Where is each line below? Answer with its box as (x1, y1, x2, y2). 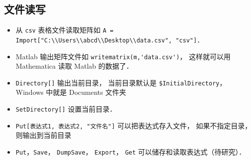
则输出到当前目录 (15, 130, 71, 140)
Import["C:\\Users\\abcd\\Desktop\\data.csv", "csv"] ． (15, 34, 204, 44)
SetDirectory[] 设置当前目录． (15, 104, 117, 114)
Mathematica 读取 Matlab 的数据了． (15, 61, 133, 71)
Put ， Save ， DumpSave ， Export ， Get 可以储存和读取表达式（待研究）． (15, 146, 246, 157)
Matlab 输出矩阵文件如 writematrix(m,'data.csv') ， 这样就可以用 (15, 51, 231, 61)
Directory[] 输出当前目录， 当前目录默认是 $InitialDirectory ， (15, 77, 227, 87)
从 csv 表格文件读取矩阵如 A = (15, 25, 114, 35)
